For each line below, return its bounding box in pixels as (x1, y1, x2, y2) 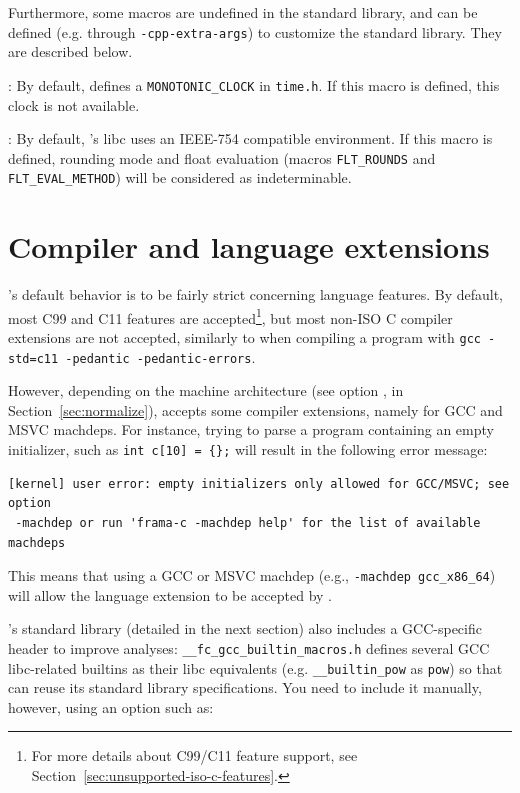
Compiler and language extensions (8, 226, 490, 267)
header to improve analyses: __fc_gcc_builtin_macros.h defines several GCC (8, 637, 490, 658)
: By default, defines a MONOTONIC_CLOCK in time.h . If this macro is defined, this (8, 74, 500, 95)
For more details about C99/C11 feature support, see (31, 745, 358, 766)
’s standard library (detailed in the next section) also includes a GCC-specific (8, 618, 482, 639)
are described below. (8, 41, 133, 62)
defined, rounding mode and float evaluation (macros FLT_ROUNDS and (8, 147, 436, 168)
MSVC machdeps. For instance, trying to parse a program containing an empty (8, 419, 494, 440)
